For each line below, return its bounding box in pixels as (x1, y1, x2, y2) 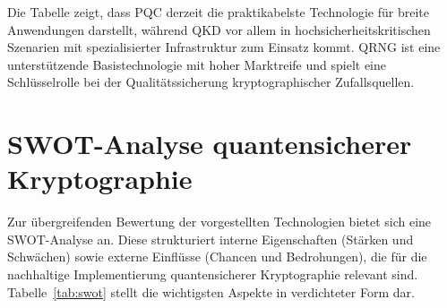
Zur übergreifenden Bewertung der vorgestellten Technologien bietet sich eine (7, 212, 432, 231)
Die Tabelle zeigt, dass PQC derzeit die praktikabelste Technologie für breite (7, 3, 429, 21)
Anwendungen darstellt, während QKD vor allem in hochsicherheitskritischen (7, 20, 431, 38)
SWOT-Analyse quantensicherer (7, 125, 412, 162)
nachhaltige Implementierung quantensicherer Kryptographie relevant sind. (7, 265, 418, 284)
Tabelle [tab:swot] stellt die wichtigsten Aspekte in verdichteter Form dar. (7, 282, 415, 301)
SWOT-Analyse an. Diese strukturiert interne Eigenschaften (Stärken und (7, 229, 414, 248)
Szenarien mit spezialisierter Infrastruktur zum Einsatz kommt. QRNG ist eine (7, 38, 441, 56)
